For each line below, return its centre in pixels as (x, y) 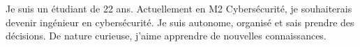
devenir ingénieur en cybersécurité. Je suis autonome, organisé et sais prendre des (180, 22)
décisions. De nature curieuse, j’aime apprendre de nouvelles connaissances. (166, 36)
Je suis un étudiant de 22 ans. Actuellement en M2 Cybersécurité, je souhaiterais (179, 8)
